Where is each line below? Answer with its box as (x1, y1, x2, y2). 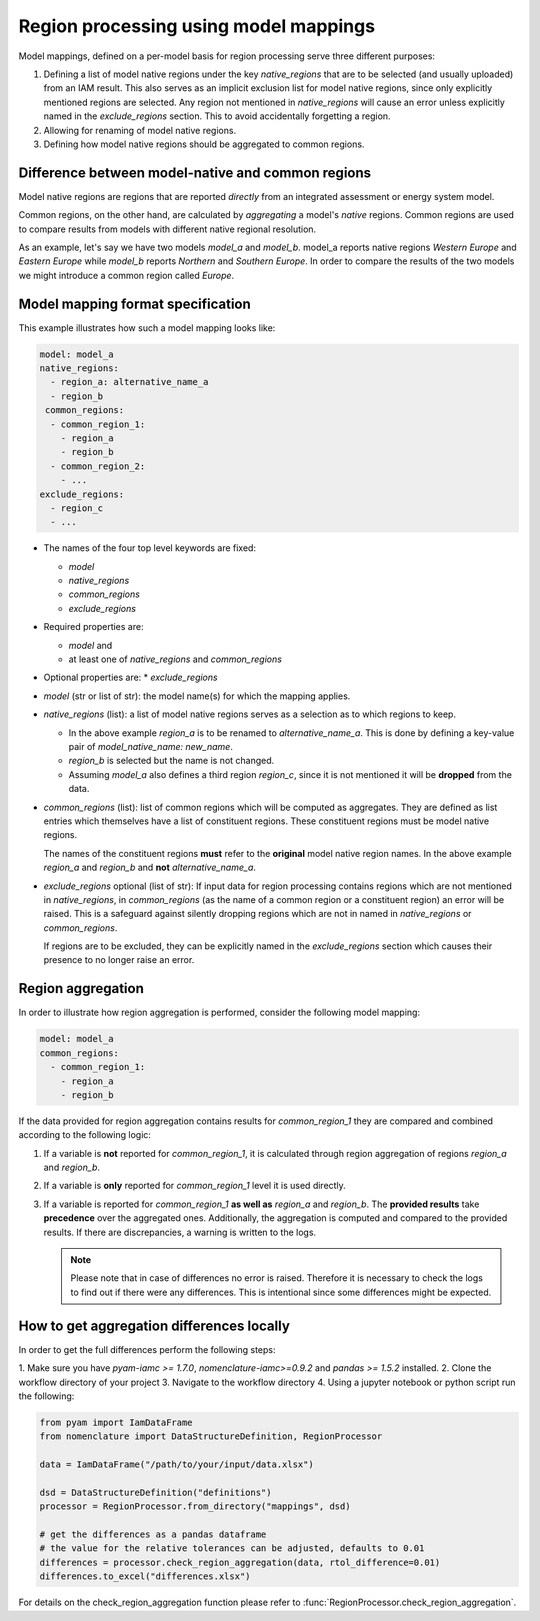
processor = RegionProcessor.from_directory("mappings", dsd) (39, 1501, 351, 1512)
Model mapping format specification (18, 295, 252, 312)
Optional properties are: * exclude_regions (43, 671, 219, 684)
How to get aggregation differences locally (18, 1317, 290, 1334)
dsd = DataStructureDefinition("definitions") (39, 1486, 272, 1498)
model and (68, 639, 113, 651)
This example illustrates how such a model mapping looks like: (18, 321, 276, 334)
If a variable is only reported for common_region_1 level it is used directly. (43, 1180, 347, 1192)
